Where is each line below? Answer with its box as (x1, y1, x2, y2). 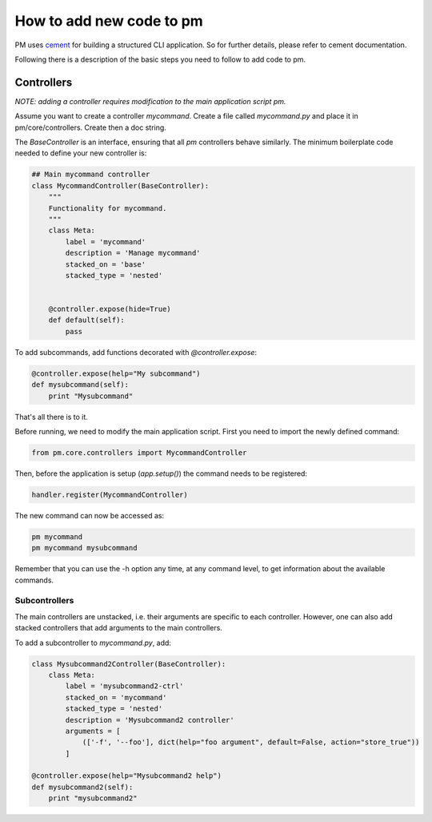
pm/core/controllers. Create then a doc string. (14, 123, 167, 132)
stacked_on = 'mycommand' (65, 693, 167, 702)
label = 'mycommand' (65, 237, 146, 246)
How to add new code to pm (14, 12, 203, 30)
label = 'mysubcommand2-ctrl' (65, 682, 184, 691)
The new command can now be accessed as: (14, 510, 164, 520)
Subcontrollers (14, 595, 74, 606)
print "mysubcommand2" (48, 794, 138, 803)
